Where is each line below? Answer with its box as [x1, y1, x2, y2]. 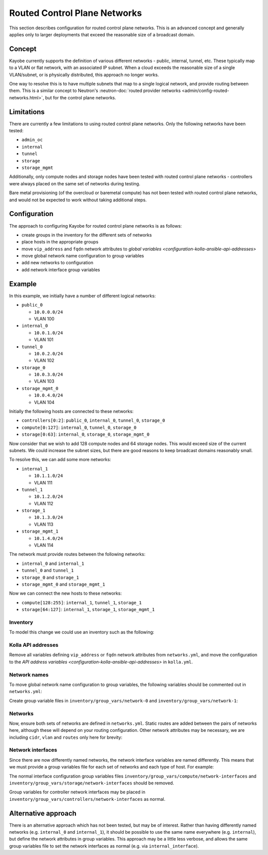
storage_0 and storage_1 [21, 574, 79, 580]
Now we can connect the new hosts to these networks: [9, 590, 122, 596]
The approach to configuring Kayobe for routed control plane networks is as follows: [9, 223, 182, 229]
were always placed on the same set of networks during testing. [9, 180, 140, 186]
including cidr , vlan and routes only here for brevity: [9, 734, 123, 740]
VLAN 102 [34, 358, 55, 364]
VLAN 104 [34, 399, 55, 405]
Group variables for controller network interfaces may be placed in [9, 789, 146, 795]
